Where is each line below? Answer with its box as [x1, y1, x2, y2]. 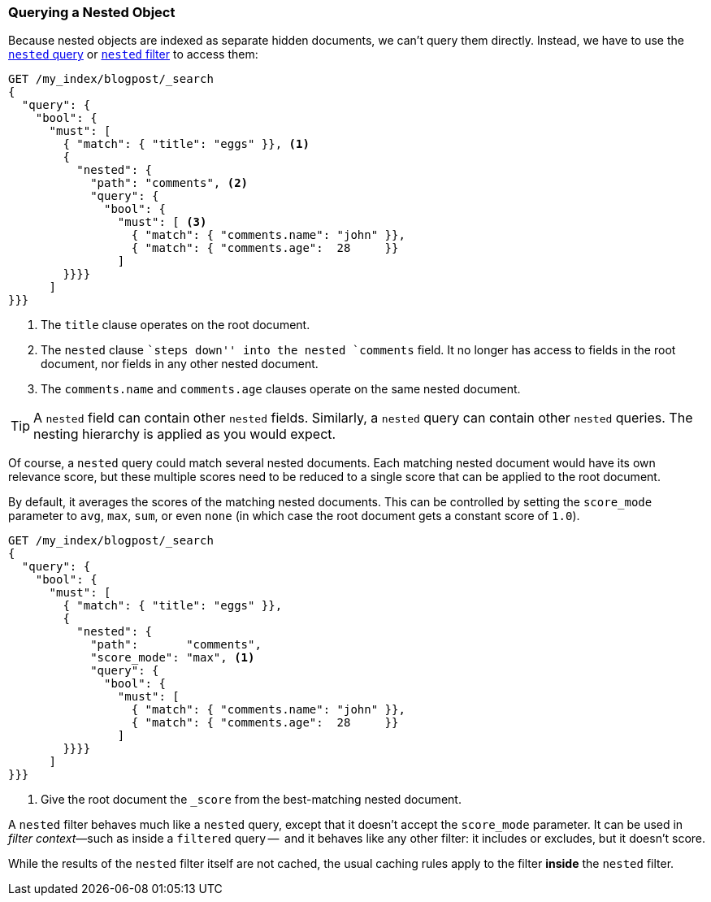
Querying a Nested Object [8, 4, 176, 20]
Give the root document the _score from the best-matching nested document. [41, 792, 462, 807]
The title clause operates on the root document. [41, 318, 310, 332]
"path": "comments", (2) [90, 176, 249, 190]
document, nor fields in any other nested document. [41, 357, 319, 371]
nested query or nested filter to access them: [8, 47, 258, 62]
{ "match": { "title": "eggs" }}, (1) [63, 137, 310, 151]
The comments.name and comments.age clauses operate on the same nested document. [41, 382, 521, 397]
